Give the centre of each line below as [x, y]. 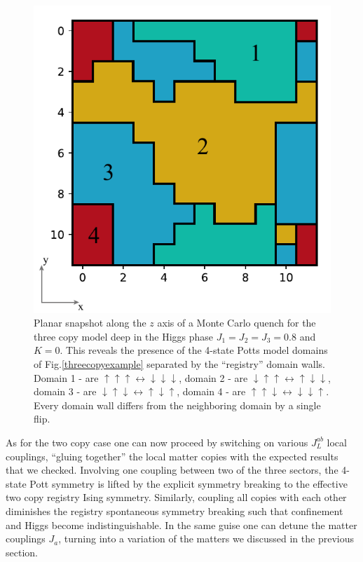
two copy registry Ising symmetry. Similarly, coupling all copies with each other [176, 497]
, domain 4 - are [211, 391]
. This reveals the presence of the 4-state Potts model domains [194, 350]
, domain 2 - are [213, 377]
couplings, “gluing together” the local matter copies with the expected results [172, 456]
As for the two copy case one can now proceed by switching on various [157, 442]
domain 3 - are [65, 391]
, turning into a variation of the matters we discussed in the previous [206, 539]
